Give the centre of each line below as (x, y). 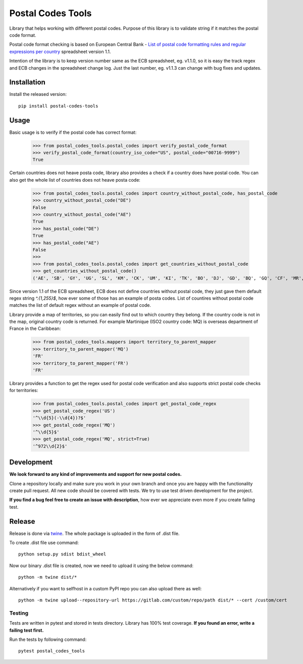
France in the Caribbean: (35, 328)
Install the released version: (38, 94)
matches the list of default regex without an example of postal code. (80, 305)
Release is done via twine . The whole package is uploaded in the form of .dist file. (94, 533)
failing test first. (27, 630)
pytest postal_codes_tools (52, 651)
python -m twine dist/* (48, 577)
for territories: (24, 391)
